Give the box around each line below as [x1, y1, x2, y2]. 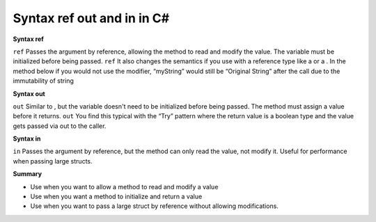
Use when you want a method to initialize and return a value [30, 192, 203, 201]
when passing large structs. [13, 157, 93, 165]
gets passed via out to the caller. [13, 122, 107, 130]
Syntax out [13, 89, 45, 97]
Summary [13, 170, 42, 178]
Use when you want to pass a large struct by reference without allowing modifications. [30, 202, 279, 210]
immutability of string [13, 77, 75, 85]
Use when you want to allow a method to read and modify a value [30, 182, 219, 191]
